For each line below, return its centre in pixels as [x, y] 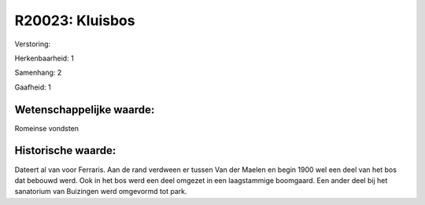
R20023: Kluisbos [75, 20]
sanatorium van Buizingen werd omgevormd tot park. [101, 192]
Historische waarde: [65, 150]
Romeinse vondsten [46, 128]
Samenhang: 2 [38, 73]
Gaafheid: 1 [33, 87]
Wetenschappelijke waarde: [85, 110]
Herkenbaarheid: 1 [44, 58]
